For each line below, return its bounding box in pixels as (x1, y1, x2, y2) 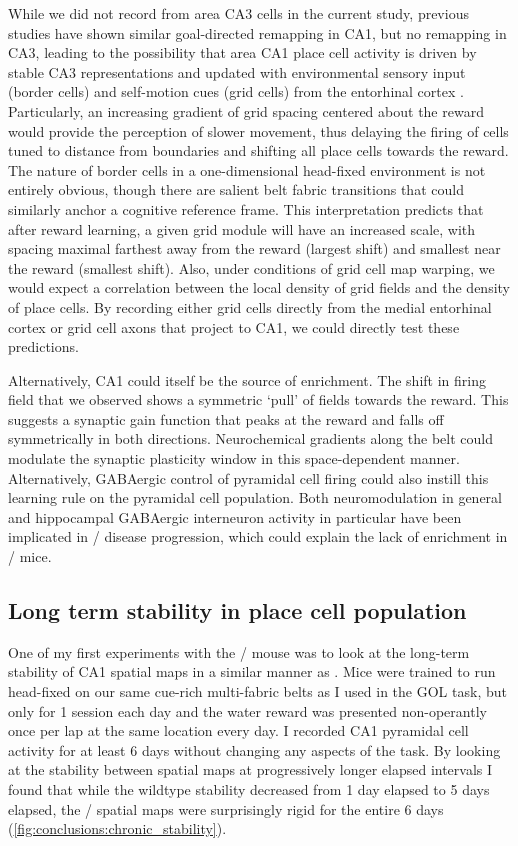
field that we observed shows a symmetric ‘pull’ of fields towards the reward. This (8, 389, 509, 410)
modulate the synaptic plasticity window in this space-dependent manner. (8, 448, 460, 469)
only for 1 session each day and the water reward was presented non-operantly (8, 700, 487, 721)
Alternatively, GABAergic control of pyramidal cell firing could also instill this (8, 467, 489, 488)
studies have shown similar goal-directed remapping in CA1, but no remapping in (8, 22, 507, 43)
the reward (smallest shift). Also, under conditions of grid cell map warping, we (8, 257, 495, 278)
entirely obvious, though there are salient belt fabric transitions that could (8, 179, 464, 200)
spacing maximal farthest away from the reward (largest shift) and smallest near (8, 238, 501, 259)
